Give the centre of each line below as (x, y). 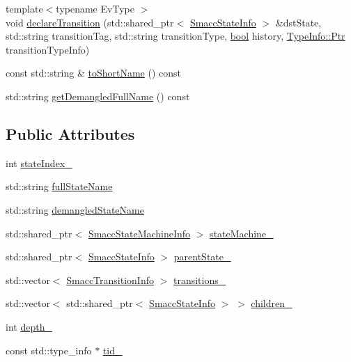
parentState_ (202, 257)
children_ (272, 303)
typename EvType (95, 8)
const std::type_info (49, 350)
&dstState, (298, 22)
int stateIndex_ (39, 163)
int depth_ (29, 326)
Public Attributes (70, 133)
